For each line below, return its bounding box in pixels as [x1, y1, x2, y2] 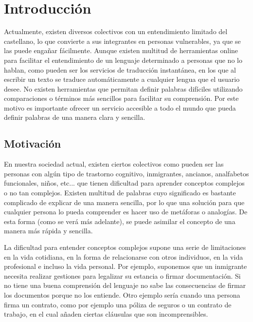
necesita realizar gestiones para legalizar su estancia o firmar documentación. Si [4, 270, 241, 281]
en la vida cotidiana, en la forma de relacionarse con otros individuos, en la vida [4, 251, 243, 262]
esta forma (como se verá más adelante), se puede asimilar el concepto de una [4, 216, 235, 226]
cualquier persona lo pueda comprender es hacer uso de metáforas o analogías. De [4, 207, 248, 217]
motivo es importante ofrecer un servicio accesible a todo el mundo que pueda [4, 102, 236, 113]
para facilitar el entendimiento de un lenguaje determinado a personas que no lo [4, 55, 242, 65]
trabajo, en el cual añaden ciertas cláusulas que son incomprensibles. [4, 309, 208, 319]
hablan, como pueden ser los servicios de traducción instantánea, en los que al [4, 64, 236, 75]
